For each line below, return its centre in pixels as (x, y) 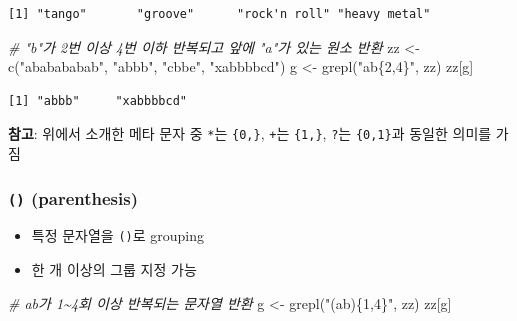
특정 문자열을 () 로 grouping (118, 235)
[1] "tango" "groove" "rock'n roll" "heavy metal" (219, 14)
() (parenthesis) (73, 197)
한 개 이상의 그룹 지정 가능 (114, 269)
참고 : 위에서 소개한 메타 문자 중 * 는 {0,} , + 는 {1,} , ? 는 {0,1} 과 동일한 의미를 (250, 133)
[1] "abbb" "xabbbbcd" (97, 100)
